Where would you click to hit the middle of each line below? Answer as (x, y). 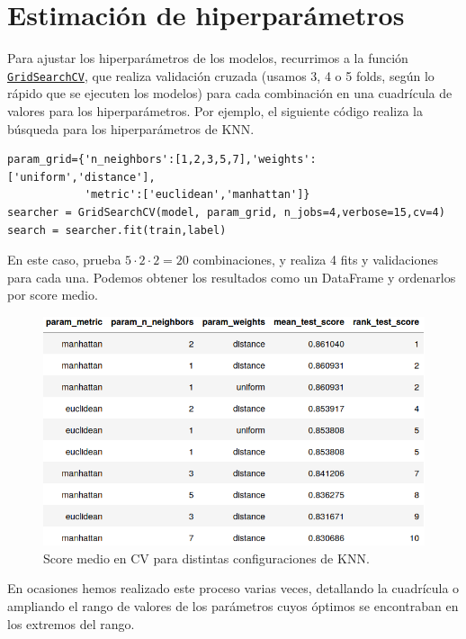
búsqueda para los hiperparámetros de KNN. (131, 128)
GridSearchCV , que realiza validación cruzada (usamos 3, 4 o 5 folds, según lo (221, 75)
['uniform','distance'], (81, 177)
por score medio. (53, 295)
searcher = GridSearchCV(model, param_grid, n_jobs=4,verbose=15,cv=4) (226, 212)
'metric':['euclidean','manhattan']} (197, 195)
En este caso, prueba (64, 260)
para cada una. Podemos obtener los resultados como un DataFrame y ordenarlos (232, 277)
